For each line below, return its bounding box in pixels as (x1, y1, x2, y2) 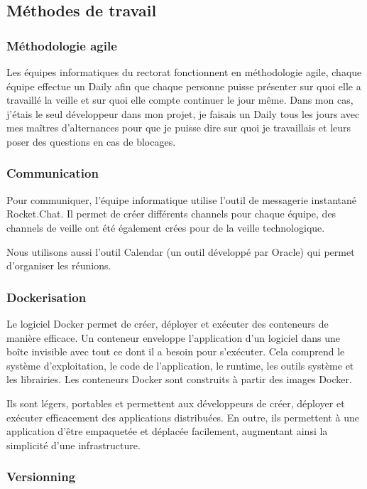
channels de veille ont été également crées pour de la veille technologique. (6, 220, 325, 235)
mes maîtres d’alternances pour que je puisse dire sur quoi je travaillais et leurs (6, 120, 351, 135)
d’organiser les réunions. (6, 258, 111, 273)
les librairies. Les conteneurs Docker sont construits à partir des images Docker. (6, 372, 352, 387)
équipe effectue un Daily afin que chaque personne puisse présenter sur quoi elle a (6, 78, 361, 93)
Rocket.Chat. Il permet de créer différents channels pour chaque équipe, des (6, 206, 336, 221)
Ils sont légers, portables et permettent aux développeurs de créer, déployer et (6, 395, 345, 410)
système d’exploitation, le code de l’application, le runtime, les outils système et (6, 358, 354, 372)
